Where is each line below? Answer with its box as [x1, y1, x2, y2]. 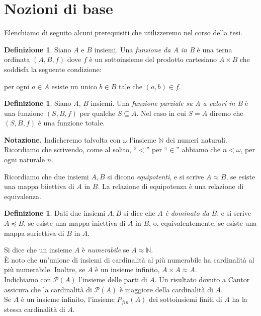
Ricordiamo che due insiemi [4, 171, 89, 181]
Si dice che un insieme [4, 244, 72, 255]
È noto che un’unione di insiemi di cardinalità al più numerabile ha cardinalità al [4, 254, 254, 265]
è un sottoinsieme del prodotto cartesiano [89, 54, 217, 65]
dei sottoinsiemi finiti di [149, 294, 222, 304]
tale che [119, 81, 143, 91]
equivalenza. [4, 191, 41, 201]
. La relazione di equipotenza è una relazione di [98, 181, 244, 192]
